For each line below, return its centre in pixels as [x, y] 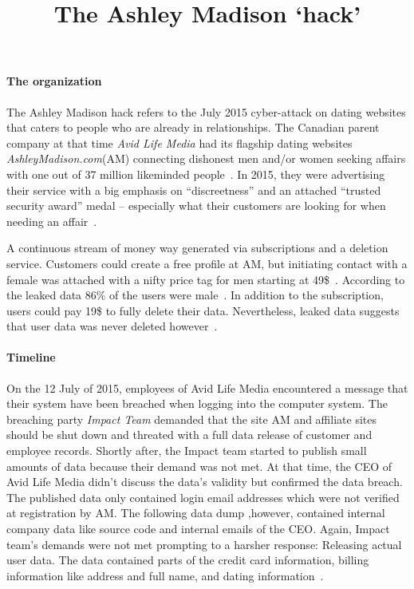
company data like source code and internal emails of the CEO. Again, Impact [198, 529]
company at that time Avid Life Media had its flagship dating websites [179, 142]
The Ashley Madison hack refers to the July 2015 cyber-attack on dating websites [206, 111]
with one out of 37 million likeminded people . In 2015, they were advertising [196, 174]
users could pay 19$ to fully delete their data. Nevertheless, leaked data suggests [203, 310]
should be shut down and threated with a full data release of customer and [189, 435]
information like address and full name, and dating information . [165, 575]
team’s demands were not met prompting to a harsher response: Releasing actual [204, 544]
